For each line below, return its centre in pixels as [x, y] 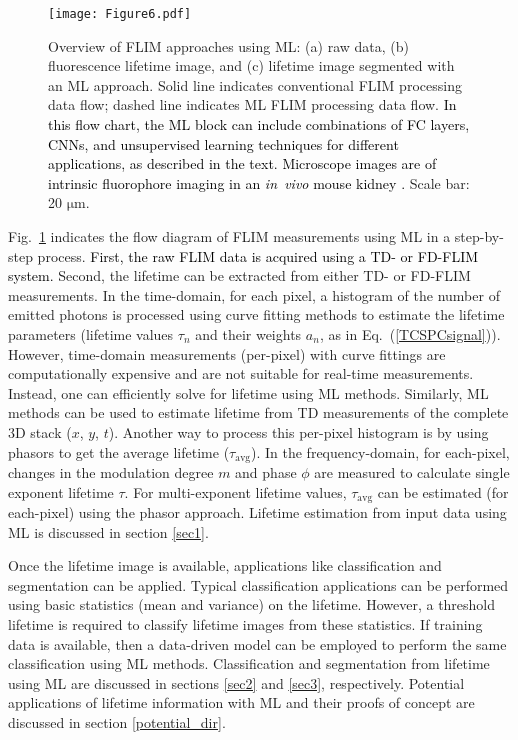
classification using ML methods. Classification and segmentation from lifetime [249, 663]
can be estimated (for [443, 491]
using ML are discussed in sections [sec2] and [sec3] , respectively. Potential [236, 682]
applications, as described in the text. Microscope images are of [242, 163]
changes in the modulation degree [111, 471]
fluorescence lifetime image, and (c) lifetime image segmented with [251, 65]
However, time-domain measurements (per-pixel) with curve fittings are [227, 353]
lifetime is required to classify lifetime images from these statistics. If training [245, 624]
